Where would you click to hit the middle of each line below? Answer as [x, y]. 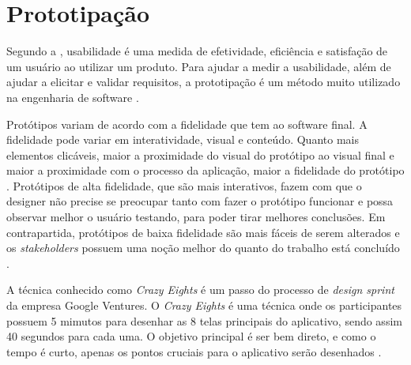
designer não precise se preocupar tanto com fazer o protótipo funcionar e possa [200, 201]
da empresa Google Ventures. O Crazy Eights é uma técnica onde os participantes [204, 305]
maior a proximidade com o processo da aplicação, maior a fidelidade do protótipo [205, 170]
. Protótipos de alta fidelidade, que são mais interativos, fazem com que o [184, 185]
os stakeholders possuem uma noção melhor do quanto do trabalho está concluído [203, 248]
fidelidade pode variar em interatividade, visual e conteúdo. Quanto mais [183, 139]
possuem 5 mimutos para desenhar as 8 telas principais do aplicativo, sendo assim [204, 320]
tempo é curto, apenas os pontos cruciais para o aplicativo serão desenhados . [194, 351]
